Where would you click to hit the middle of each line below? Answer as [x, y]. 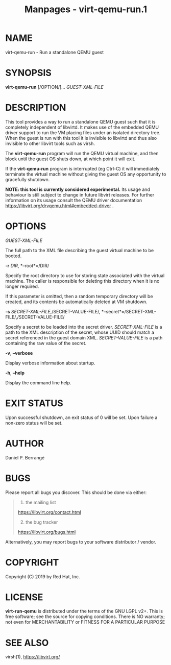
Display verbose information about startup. [50, 363]
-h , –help [15, 373]
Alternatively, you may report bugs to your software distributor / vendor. [81, 541]
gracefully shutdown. [28, 179]
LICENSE [24, 597]
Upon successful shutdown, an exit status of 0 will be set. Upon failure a [81, 417]
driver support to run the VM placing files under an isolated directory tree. [83, 132]
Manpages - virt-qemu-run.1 [86, 9]
